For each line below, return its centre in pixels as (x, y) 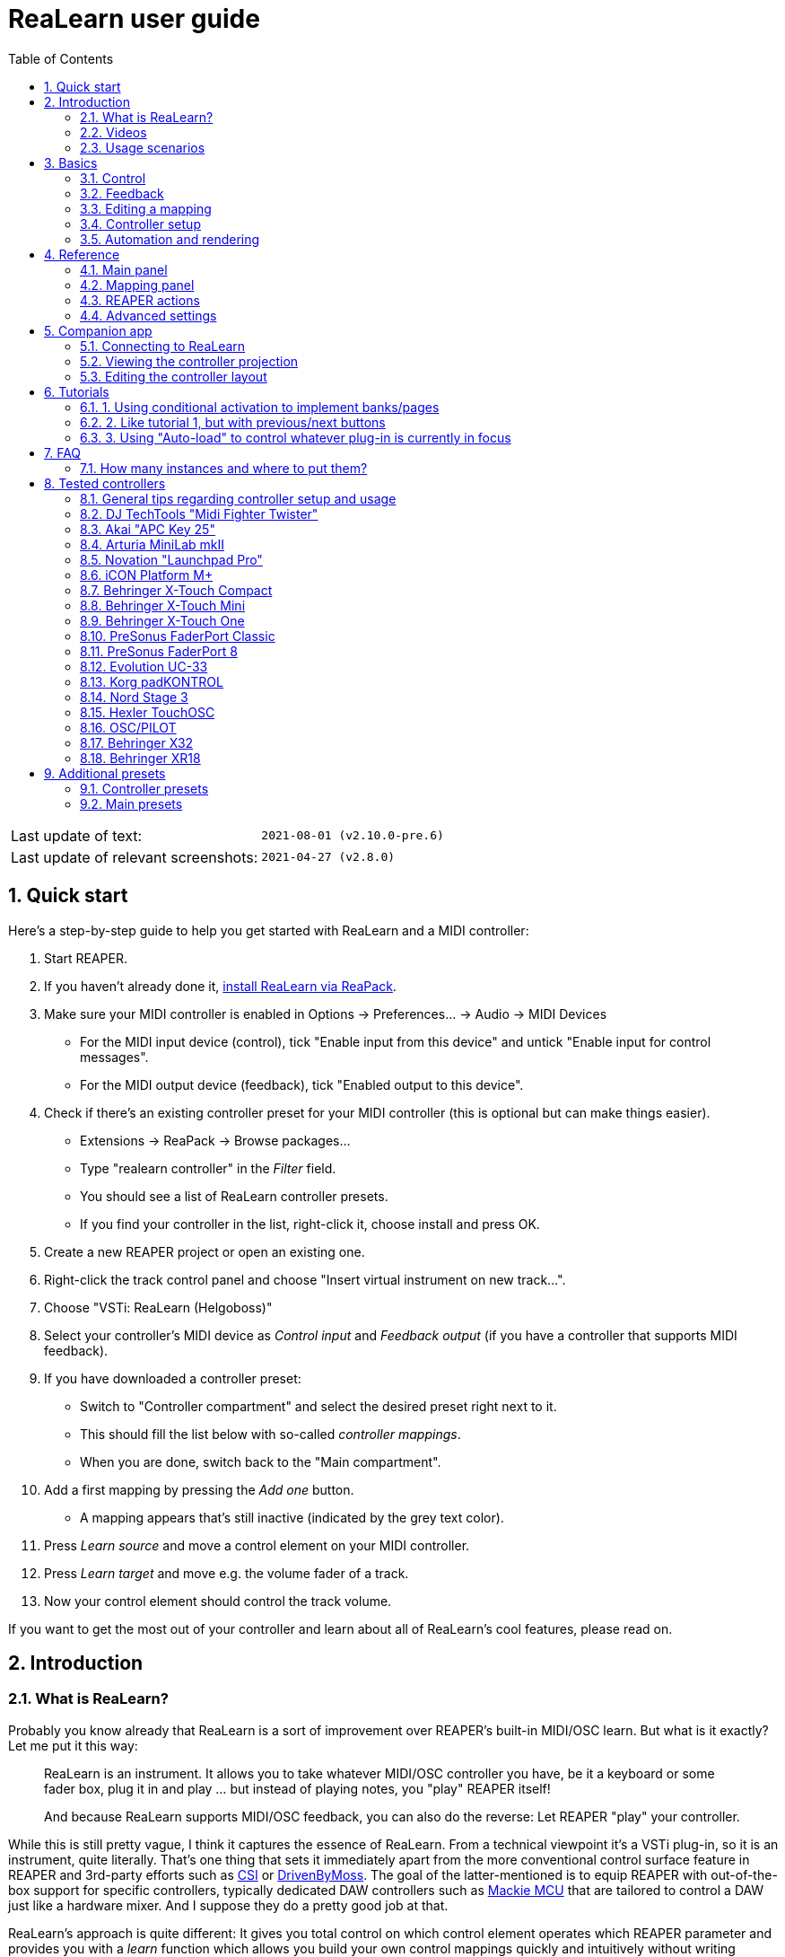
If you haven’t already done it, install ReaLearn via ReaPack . (220, 986)
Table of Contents (61, 58)
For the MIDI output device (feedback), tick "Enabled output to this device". (302, 1084)
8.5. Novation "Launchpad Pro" (171, 559)
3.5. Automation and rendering (170, 239)
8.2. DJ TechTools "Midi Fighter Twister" (199, 513)
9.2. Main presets (131, 803)
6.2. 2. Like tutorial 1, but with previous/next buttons (233, 422)
